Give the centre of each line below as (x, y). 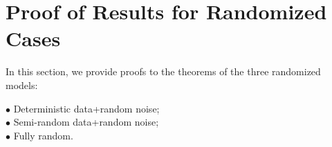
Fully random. (43, 135)
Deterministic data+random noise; (86, 108)
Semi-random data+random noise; (86, 122)
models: (22, 85)
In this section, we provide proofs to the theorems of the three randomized (163, 71)
